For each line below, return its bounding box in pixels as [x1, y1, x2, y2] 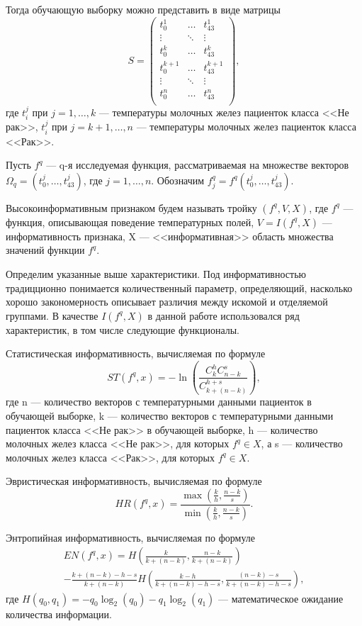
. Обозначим [151, 172, 205, 187]
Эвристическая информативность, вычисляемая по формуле [6, 474, 262, 488]
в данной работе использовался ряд [147, 308, 300, 323]
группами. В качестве [6, 308, 98, 323]
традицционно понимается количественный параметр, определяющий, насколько [6, 280, 353, 295]
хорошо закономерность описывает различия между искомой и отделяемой [6, 294, 328, 309]
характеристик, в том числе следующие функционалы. [6, 322, 240, 337]
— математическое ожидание [217, 591, 344, 605]
